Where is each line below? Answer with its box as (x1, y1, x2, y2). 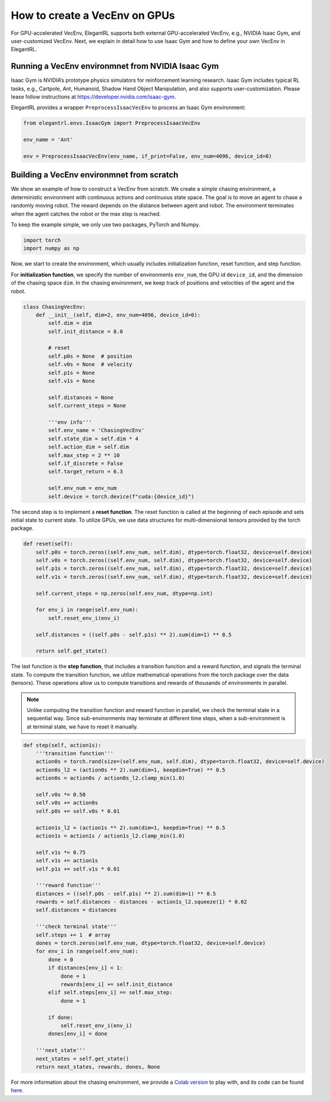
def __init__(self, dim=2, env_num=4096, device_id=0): (35, 311, 201, 318)
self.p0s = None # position (48, 352, 133, 360)
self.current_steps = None (48, 403, 126, 409)
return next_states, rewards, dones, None (35, 1063, 160, 1070)
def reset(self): (23, 540, 74, 548)
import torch (23, 237, 61, 243)
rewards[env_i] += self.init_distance (60, 981, 173, 987)
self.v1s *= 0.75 (35, 849, 86, 856)
